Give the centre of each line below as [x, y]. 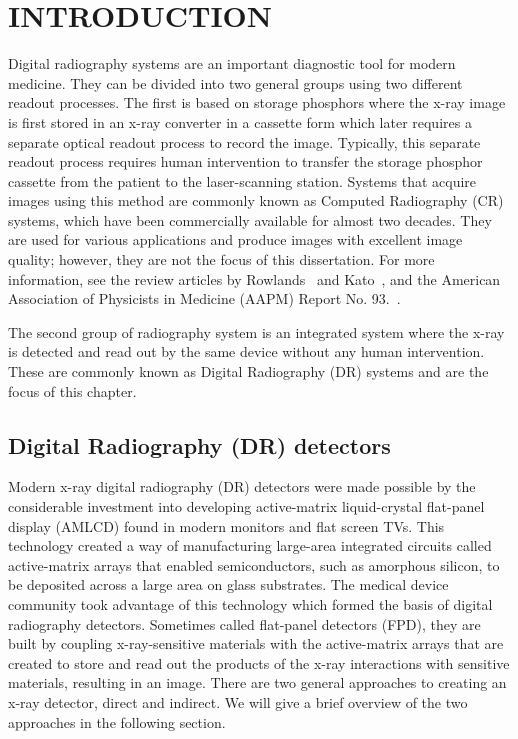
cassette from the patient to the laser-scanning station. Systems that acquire [242, 180]
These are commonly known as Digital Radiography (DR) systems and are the [248, 371]
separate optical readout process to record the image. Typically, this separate [244, 141]
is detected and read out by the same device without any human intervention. [246, 351]
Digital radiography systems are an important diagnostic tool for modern [232, 63]
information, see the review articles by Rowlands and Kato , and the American [254, 278]
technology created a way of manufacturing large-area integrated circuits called [250, 545]
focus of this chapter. [72, 390]
